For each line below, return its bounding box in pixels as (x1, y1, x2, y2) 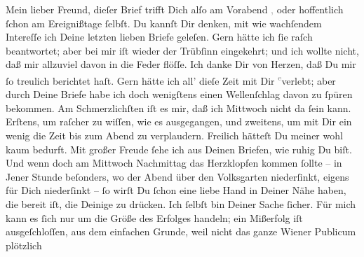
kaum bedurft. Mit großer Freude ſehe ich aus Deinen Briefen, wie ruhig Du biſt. (6, 141, 352, 156)
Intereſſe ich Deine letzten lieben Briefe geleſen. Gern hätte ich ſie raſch (6, 29, 313, 44)
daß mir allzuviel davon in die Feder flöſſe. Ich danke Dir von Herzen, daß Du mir (6, 57, 356, 71)
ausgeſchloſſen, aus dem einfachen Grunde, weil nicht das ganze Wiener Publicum (6, 224, 356, 239)
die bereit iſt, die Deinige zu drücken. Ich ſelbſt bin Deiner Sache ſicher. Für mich (6, 196, 356, 211)
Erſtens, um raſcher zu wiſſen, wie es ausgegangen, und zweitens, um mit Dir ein (6, 114, 352, 129)
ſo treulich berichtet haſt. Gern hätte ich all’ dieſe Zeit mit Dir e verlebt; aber (6, 71, 336, 88)
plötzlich (6, 237, 42, 252)
